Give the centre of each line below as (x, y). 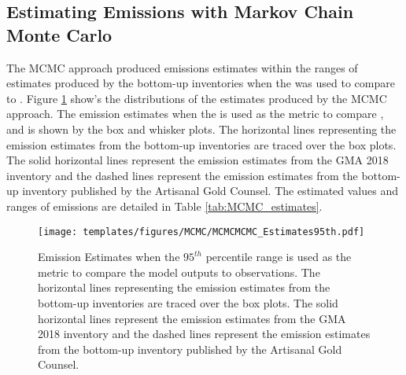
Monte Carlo (59, 34)
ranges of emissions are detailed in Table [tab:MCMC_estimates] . (164, 206)
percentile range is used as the (279, 257)
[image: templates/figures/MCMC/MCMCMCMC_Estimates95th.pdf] (201, 232)
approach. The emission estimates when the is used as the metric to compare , (195, 114)
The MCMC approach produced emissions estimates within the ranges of (182, 67)
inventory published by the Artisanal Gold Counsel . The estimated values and (210, 191)
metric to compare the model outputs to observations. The (179, 272)
